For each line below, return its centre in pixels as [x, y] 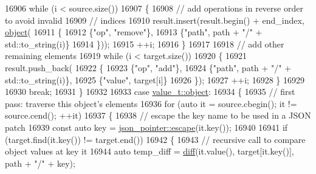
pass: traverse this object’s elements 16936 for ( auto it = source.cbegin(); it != [151, 103]
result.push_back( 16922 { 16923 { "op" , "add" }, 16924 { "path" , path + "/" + [148, 67]
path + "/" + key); [40, 163]
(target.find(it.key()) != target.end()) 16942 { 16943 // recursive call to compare [155, 139]
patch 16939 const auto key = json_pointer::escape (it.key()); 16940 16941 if [146, 127]
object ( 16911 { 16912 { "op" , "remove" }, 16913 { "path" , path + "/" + [134, 32]
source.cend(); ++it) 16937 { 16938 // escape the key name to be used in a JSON [158, 115]
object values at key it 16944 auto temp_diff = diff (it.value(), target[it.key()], [149, 151]
